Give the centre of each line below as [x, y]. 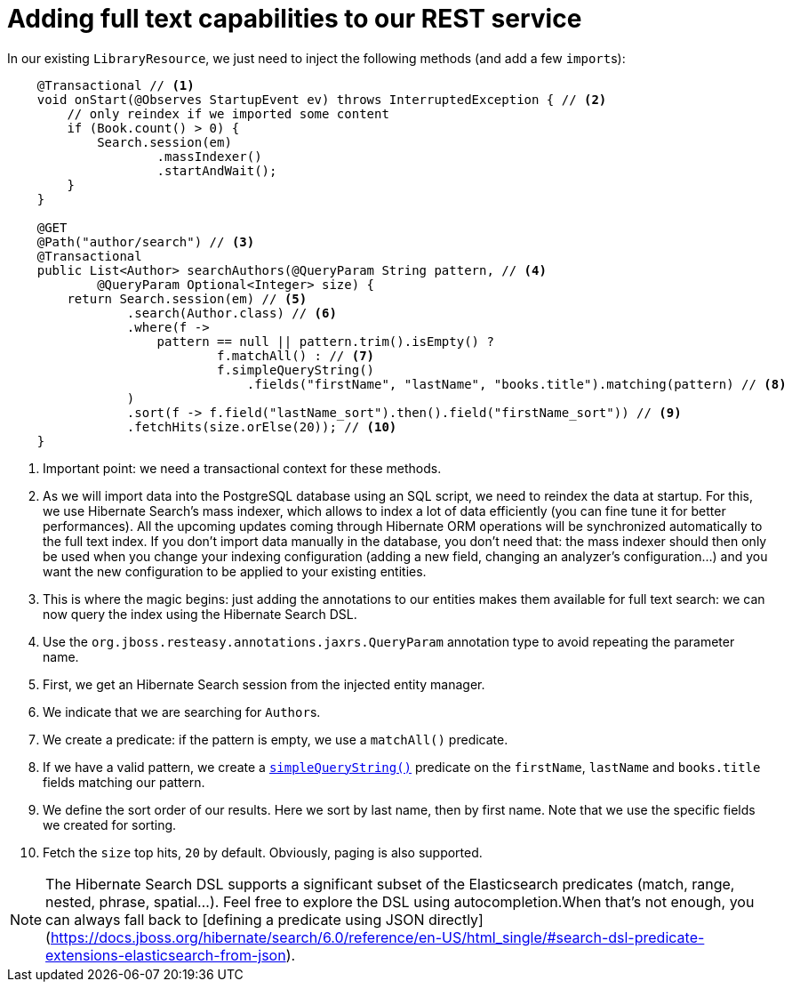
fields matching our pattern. [124, 782]
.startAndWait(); [217, 170]
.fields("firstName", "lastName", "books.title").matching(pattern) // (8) [516, 384]
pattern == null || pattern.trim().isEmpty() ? [325, 341]
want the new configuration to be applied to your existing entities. [235, 571]
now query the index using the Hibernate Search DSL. [200, 614]
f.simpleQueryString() [296, 370]
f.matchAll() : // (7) [296, 355]
